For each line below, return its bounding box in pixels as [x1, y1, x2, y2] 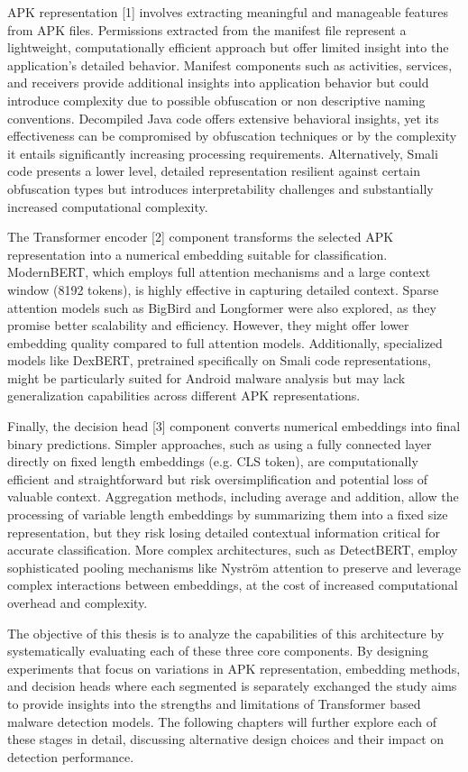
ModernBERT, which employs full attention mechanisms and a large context [7, 262, 431, 281]
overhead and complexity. [7, 593, 148, 611]
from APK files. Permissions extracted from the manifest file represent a [7, 20, 407, 39]
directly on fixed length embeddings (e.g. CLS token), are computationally [7, 452, 418, 471]
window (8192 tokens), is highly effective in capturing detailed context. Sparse [7, 280, 439, 299]
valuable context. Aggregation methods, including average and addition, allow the [7, 487, 459, 506]
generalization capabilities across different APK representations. [7, 386, 361, 405]
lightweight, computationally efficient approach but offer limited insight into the [7, 38, 449, 57]
